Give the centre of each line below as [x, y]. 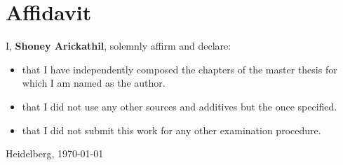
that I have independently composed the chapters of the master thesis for [180, 69]
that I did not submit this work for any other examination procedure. [171, 130]
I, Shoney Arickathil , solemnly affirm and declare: [119, 46]
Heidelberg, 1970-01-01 [55, 153]
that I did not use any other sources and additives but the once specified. [180, 106]
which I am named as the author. [94, 83]
